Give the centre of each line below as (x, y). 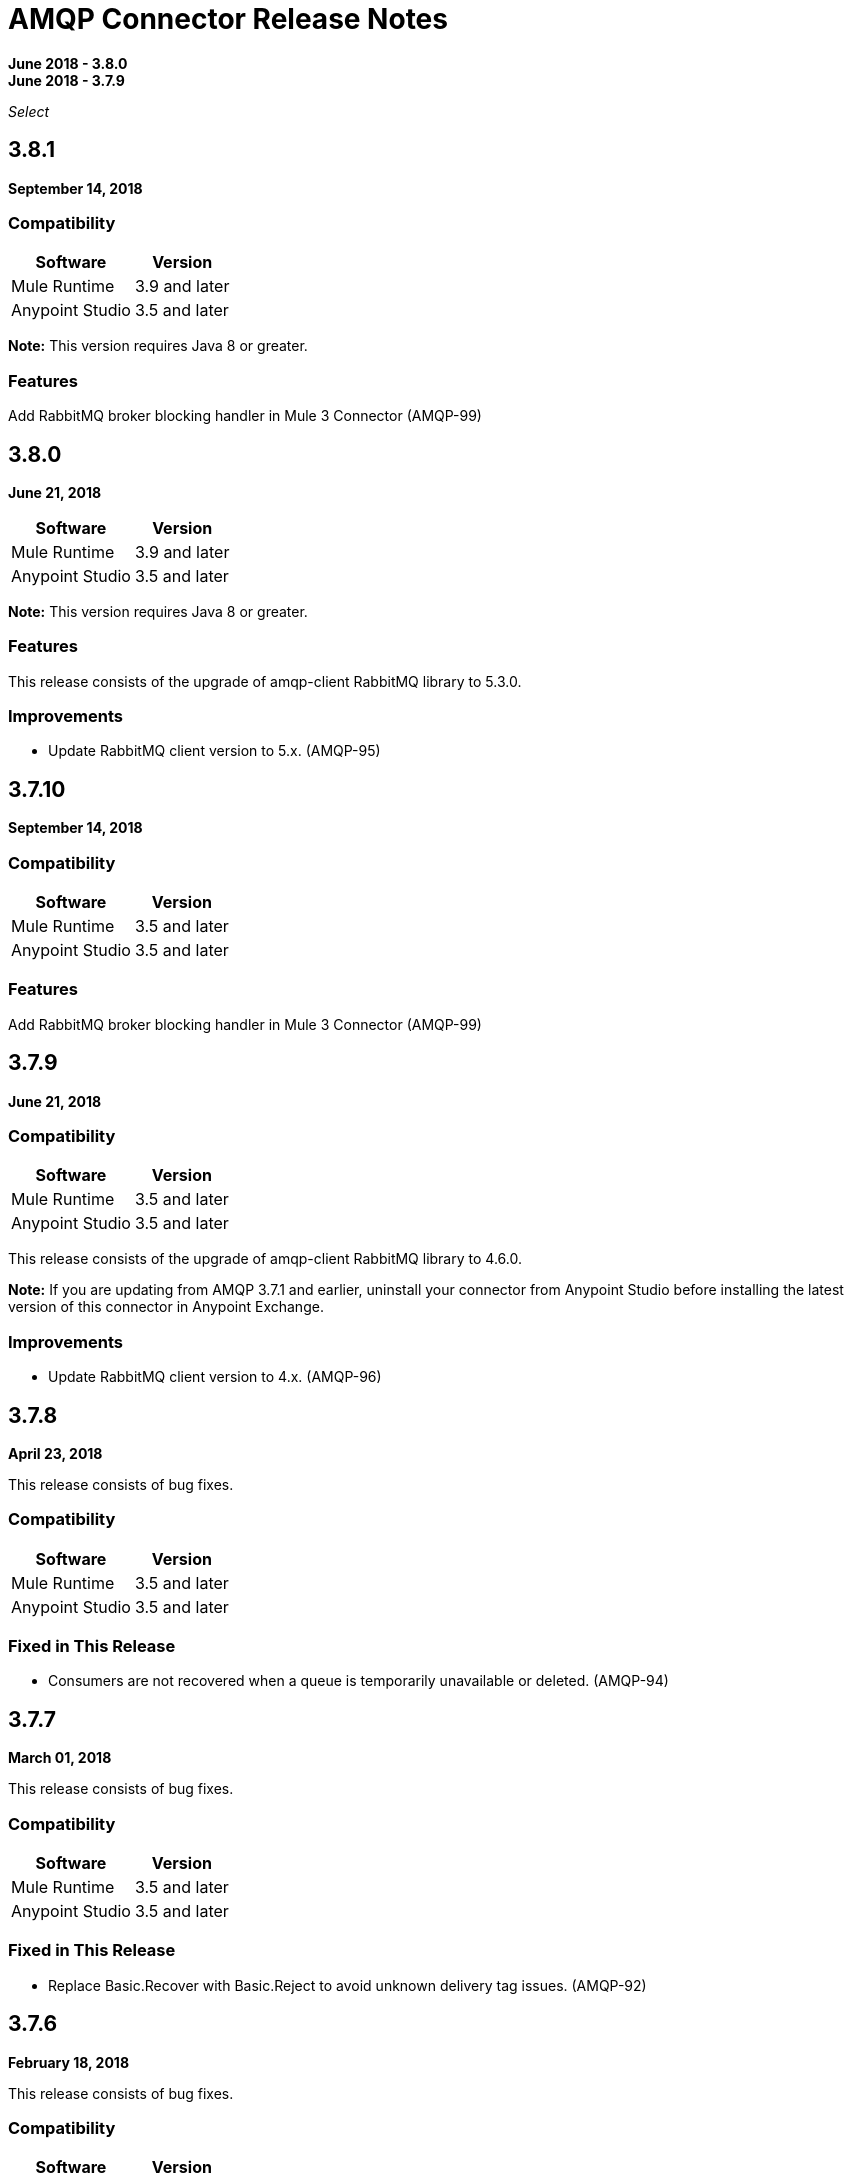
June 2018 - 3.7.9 (66, 80)
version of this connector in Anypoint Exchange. (166, 1307)
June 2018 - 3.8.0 (68, 63)
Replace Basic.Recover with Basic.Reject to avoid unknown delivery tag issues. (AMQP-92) (347, 1985)
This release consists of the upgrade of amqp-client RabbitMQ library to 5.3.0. (265, 681)
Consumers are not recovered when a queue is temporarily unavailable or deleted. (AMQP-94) (358, 1681)
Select (29, 111)
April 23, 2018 (55, 1453)
